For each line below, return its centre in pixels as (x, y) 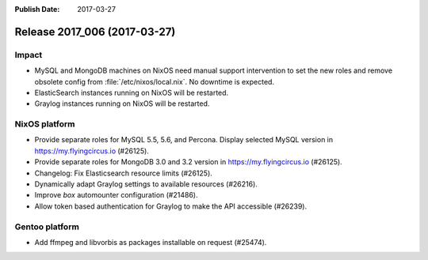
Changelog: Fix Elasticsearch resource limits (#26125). (124, 173)
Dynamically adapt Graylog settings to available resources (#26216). (146, 184)
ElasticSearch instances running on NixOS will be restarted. (132, 92)
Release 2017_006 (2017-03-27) (95, 32)
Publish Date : (37, 9)
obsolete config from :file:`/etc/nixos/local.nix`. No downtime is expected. (155, 81)
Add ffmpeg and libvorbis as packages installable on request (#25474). (151, 242)
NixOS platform (45, 124)
